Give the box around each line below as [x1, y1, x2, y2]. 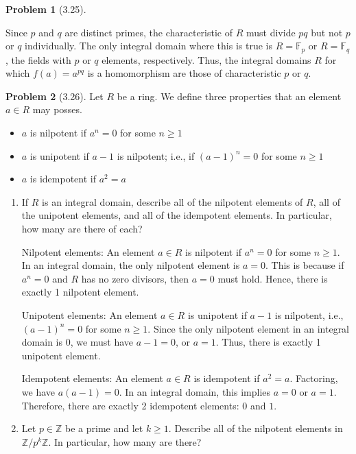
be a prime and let [65, 421, 143, 435]
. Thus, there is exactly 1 [215, 335, 321, 349]
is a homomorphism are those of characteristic [87, 66, 281, 80]
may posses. [32, 102, 82, 117]
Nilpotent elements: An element [21, 244, 155, 259]
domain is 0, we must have [21, 335, 134, 349]
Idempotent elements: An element [21, 371, 163, 385]
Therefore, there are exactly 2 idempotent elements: [21, 398, 239, 412]
